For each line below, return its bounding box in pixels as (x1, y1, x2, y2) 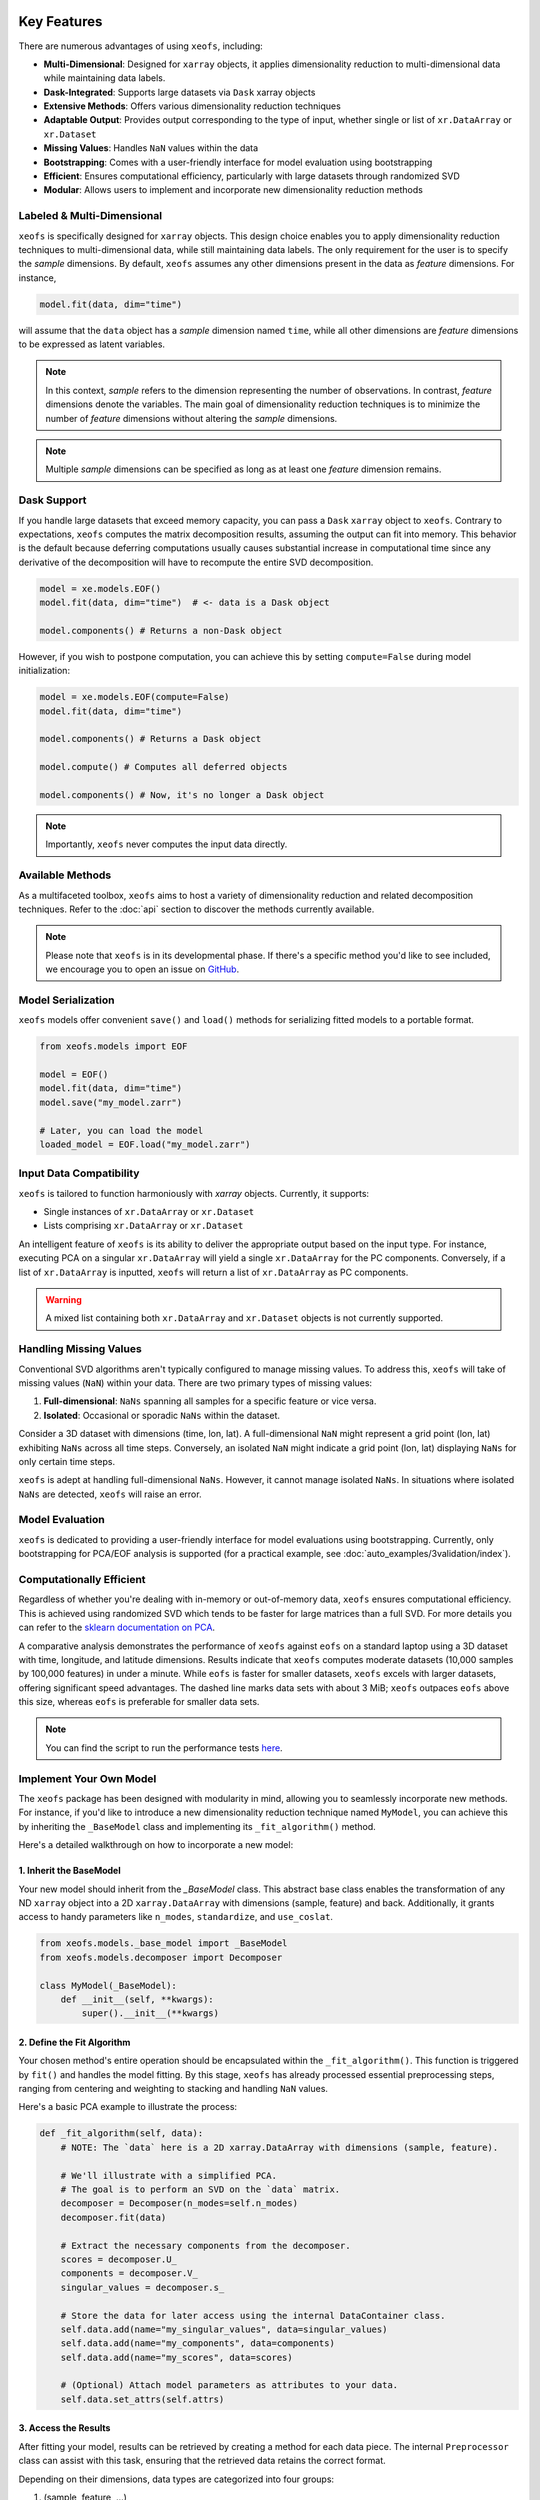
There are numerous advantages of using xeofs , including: (18, 40, 264, 52)
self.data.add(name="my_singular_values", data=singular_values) (60, 2323, 388, 2335)
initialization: (18, 665, 70, 677)
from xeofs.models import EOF (39, 1041, 188, 1052)
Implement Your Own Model (18, 1771, 157, 1785)
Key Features (18, 13, 103, 30)
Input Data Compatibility (18, 1166, 140, 1180)
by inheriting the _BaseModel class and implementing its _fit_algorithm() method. (18, 1820, 377, 1832)
